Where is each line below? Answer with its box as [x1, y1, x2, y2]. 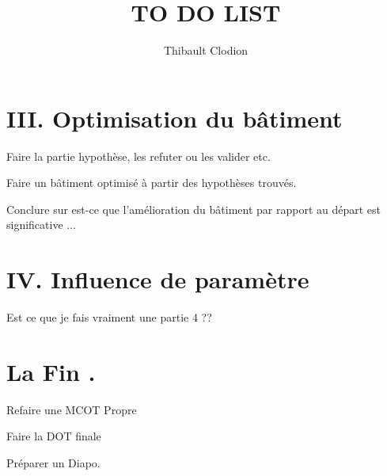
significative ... [6, 216, 76, 233]
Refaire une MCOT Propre [6, 401, 137, 417]
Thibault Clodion [163, 42, 249, 59]
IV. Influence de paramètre [6, 263, 309, 295]
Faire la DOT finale [6, 428, 101, 444]
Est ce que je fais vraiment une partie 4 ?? [6, 309, 212, 326]
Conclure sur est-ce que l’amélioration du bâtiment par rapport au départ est [6, 200, 381, 217]
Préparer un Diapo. [6, 455, 101, 471]
